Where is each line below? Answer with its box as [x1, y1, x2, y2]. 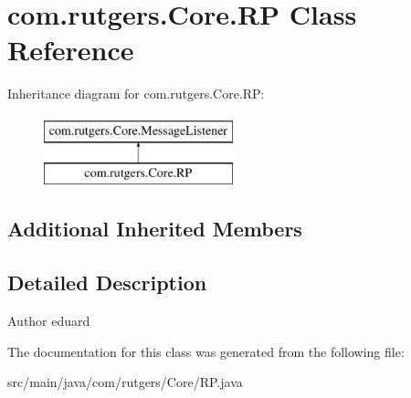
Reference [7, 31, 134, 68]
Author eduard [7, 311, 90, 330]
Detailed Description [7, 268, 207, 297]
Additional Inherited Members [7, 215, 302, 243]
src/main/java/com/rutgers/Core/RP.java [7, 372, 243, 392]
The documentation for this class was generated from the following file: [7, 341, 405, 361]
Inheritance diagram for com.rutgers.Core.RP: [7, 84, 265, 103]
